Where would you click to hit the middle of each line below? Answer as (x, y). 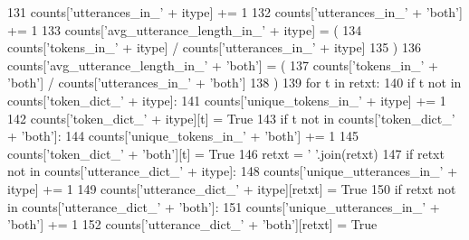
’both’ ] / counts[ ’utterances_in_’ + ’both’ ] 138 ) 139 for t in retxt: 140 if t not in (234, 83)
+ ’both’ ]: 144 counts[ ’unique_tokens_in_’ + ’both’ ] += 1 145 (183, 136)
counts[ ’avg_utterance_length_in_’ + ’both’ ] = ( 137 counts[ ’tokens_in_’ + (223, 65)
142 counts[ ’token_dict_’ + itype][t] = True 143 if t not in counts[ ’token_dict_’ (231, 118)
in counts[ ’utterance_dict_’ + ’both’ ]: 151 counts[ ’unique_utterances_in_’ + (224, 206)
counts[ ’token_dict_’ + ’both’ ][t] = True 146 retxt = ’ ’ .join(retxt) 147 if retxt (226, 153)
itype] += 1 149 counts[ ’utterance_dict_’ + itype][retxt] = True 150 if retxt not (232, 188)
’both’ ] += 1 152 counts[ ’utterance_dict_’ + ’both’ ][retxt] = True (192, 224)
